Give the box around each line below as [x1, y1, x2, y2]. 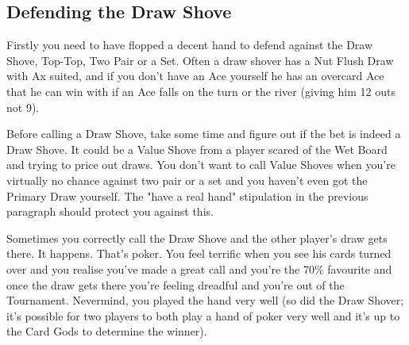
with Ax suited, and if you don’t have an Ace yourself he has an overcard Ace [6, 67, 384, 84]
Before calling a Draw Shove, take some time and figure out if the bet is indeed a [6, 125, 401, 142]
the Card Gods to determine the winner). [6, 323, 207, 339]
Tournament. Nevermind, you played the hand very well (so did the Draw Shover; [6, 292, 404, 309]
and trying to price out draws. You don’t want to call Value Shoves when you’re [6, 156, 395, 173]
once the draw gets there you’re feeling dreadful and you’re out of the [6, 276, 345, 293]
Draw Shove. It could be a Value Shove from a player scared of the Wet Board [6, 140, 388, 157]
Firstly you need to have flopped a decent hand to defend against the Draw [6, 36, 373, 53]
